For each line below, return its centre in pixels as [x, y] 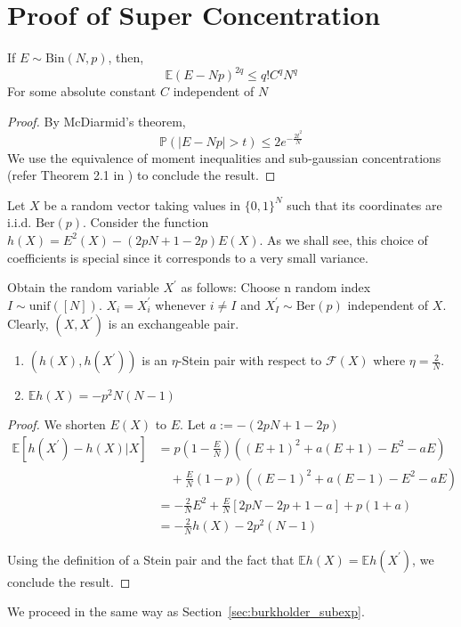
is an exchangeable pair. [174, 324]
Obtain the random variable [83, 287]
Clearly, [28, 324]
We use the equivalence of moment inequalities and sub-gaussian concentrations [224, 157]
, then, [126, 57]
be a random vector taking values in [142, 204]
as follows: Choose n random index [276, 287]
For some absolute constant [82, 91]
